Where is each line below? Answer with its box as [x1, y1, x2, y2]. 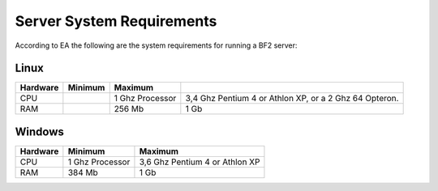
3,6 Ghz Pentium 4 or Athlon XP [139, 156, 260, 168]
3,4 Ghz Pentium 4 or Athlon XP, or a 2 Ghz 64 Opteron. [185, 93, 399, 104]
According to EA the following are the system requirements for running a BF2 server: [15, 40, 298, 50]
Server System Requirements [15, 12, 217, 30]
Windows [15, 125, 64, 138]
